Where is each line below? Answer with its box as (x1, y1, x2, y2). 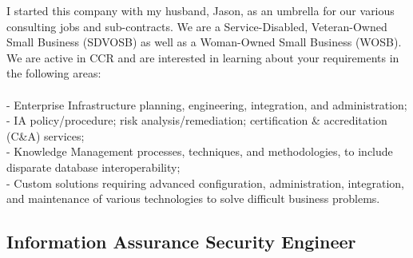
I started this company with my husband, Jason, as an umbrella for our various (6, 2, 395, 18)
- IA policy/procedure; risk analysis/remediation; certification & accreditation (6, 112, 387, 129)
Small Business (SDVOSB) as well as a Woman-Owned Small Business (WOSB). (6, 34, 402, 50)
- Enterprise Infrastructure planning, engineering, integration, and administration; (6, 96, 407, 113)
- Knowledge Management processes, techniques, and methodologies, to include (6, 143, 393, 160)
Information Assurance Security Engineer (6, 229, 356, 254)
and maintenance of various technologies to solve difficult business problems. (6, 190, 380, 207)
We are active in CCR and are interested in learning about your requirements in (6, 49, 399, 65)
